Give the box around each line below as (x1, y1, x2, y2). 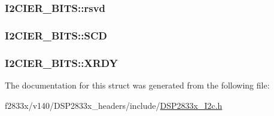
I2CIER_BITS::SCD (5, 28, 107, 42)
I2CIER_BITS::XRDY (5, 55, 118, 70)
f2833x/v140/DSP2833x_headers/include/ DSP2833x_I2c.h (5, 99, 223, 111)
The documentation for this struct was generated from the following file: (5, 78, 270, 91)
